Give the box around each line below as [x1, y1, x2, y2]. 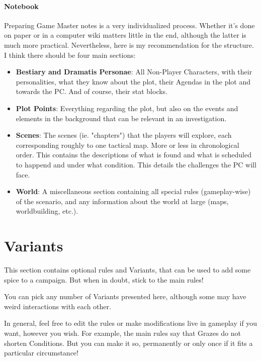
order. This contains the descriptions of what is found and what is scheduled [16, 149, 251, 160]
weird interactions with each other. [4, 301, 111, 311]
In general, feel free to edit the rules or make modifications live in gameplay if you [4, 318, 257, 328]
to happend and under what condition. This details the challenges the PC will [16, 159, 256, 169]
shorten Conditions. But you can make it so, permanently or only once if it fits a [4, 337, 253, 348]
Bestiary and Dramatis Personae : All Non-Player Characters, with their [16, 66, 252, 77]
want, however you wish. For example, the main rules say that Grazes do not [4, 327, 241, 338]
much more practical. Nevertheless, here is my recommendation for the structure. [4, 39, 254, 50]
